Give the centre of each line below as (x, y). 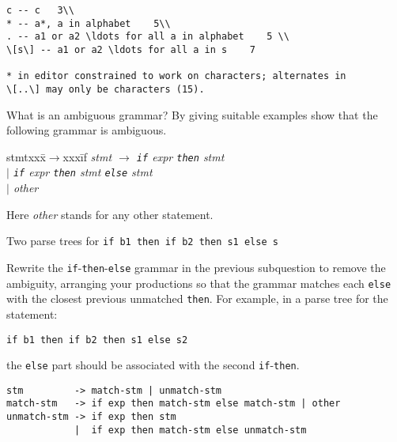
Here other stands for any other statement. (110, 214)
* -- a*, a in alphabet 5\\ (89, 23)
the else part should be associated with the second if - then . (153, 365)
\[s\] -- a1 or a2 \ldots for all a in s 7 (131, 49)
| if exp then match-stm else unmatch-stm (190, 430)
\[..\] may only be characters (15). (106, 89)
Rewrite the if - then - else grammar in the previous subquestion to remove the (196, 267)
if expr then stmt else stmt (83, 172)
